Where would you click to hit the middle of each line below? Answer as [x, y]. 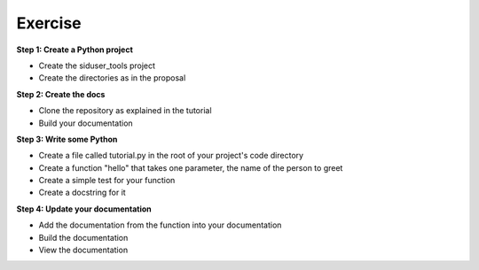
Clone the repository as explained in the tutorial [125, 111]
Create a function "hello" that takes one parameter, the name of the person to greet [191, 167]
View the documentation [83, 250]
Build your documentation [86, 123]
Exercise [49, 23]
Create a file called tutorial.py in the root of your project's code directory [171, 156]
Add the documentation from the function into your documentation [160, 225]
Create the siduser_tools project [97, 66]
